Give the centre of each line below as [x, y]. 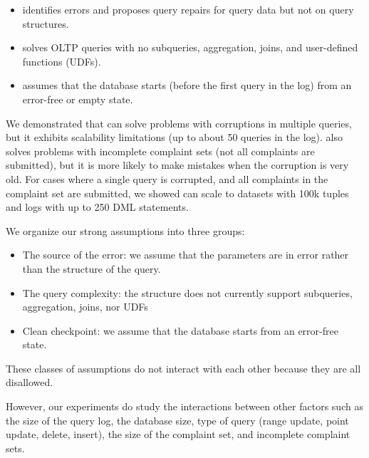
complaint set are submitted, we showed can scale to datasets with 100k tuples [177, 193]
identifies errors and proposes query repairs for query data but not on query [188, 9]
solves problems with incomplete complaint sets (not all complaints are [160, 151]
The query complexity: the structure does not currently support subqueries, [187, 292]
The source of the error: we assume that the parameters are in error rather [186, 255]
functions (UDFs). [62, 61]
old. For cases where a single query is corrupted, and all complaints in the [167, 178]
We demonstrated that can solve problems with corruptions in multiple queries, [179, 123]
